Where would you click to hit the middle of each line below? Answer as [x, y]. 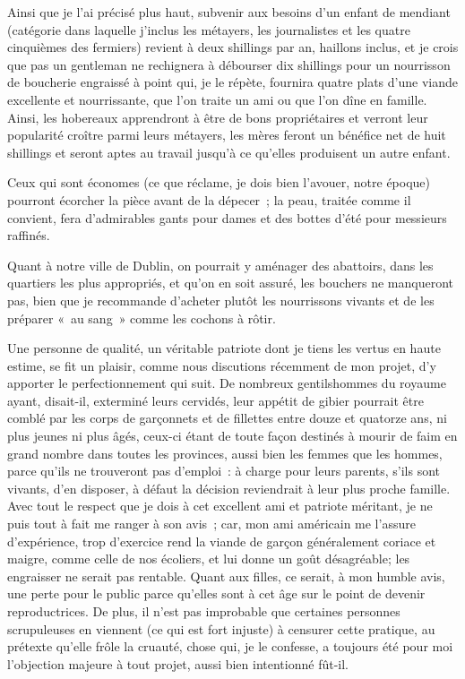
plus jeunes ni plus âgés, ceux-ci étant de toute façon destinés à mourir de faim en [232, 436]
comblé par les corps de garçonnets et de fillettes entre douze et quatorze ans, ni [227, 418]
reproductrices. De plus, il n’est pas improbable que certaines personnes [204, 611]
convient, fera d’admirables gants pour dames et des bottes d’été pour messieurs [227, 217]
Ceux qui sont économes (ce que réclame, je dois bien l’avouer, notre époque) [219, 182]
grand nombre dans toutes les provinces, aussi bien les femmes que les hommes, [225, 453]
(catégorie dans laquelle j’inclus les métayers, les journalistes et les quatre [209, 29]
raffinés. [29, 235]
